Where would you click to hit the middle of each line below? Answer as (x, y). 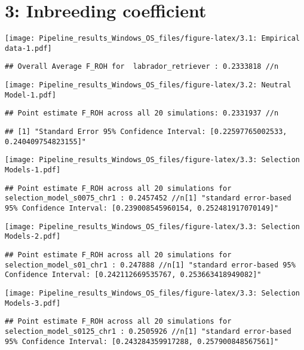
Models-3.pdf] (33, 303)
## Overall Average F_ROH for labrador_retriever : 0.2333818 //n (142, 67)
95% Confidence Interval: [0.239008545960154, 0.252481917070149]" (142, 208)
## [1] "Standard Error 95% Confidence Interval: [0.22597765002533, (146, 132)
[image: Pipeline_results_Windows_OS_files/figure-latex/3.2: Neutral (148, 85)
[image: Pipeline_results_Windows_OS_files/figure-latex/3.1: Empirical (152, 39)
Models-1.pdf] (33, 170)
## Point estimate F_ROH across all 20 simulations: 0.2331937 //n (142, 113)
